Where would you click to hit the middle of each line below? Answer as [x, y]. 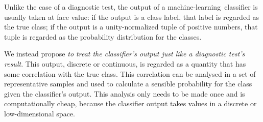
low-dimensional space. [40, 113]
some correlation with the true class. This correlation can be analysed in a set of [130, 73]
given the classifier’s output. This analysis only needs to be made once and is [125, 93]
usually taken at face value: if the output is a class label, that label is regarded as [132, 17]
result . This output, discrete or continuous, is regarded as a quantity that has [125, 63]
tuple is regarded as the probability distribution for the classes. [103, 36]
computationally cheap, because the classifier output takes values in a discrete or [130, 103]
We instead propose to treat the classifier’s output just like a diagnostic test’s [125, 54]
